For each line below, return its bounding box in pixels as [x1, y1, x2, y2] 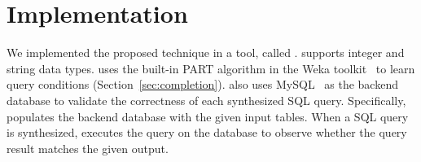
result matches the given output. [7, 139, 169, 156]
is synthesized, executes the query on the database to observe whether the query [7, 124, 407, 141]
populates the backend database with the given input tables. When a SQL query [7, 107, 409, 125]
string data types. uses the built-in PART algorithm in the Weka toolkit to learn [7, 59, 415, 77]
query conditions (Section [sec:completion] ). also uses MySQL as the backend [7, 76, 398, 93]
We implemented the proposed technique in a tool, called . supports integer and [7, 44, 405, 61]
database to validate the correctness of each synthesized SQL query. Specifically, [7, 91, 406, 108]
